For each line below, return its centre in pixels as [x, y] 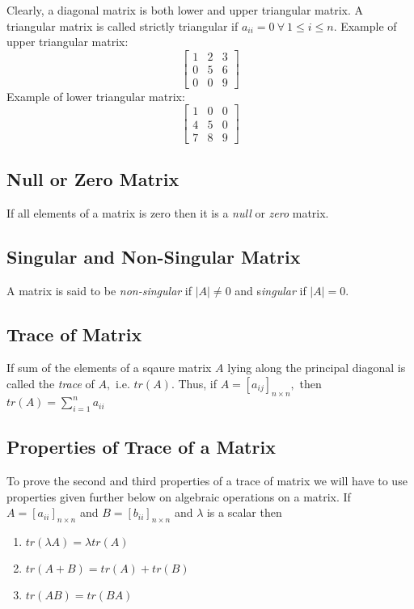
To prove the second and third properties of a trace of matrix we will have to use [207, 481]
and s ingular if [270, 290]
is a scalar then [244, 512]
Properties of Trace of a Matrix [141, 447]
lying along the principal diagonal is [317, 368]
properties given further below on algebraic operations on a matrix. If [179, 496]
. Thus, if [194, 383]
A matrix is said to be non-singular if [99, 290]
